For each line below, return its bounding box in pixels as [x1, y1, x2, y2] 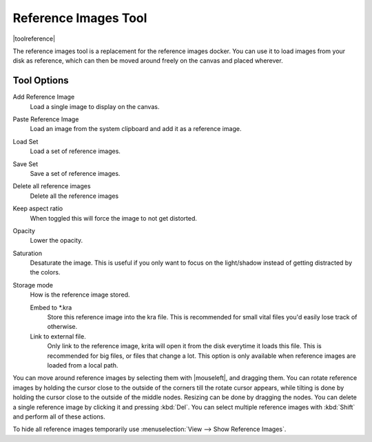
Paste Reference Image [12, 115, 79, 123]
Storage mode [12, 281, 54, 289]
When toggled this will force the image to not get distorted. [30, 214, 198, 222]
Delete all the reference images [30, 192, 119, 200]
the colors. [30, 268, 61, 277]
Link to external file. [30, 332, 86, 341]
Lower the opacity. [30, 237, 83, 245]
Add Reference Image [12, 93, 75, 101]
